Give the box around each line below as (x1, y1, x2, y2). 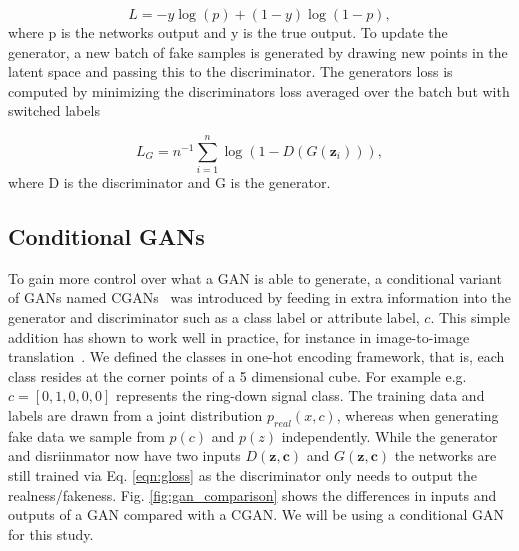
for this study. (8, 523, 94, 544)
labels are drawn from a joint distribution (8, 405, 263, 426)
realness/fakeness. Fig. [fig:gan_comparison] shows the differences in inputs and (8, 484, 497, 505)
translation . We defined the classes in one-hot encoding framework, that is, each (8, 346, 505, 367)
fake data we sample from (8, 425, 165, 446)
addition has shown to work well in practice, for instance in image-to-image (8, 326, 470, 347)
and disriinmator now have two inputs (8, 445, 241, 466)
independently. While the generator (281, 425, 498, 446)
